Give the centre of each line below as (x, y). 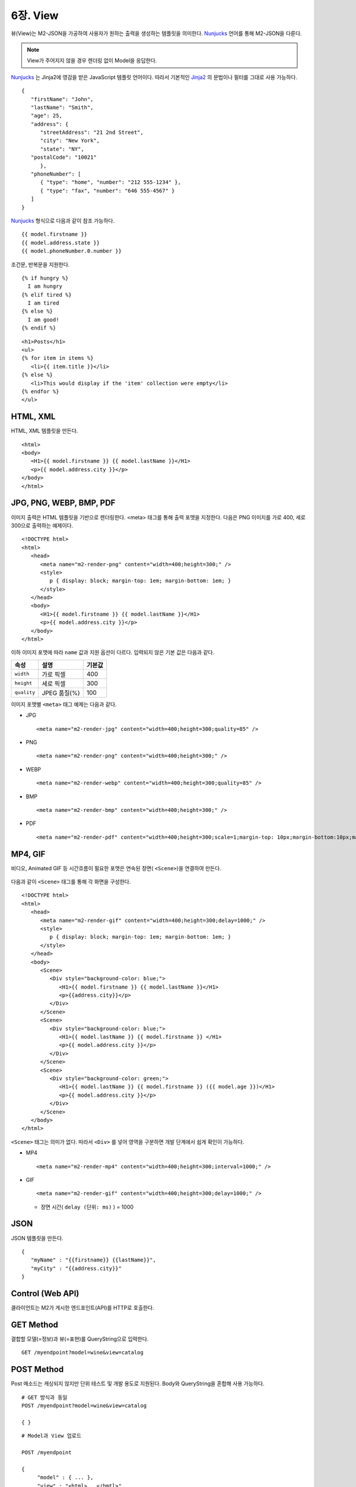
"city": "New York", (70, 141)
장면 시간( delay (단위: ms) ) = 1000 (87, 1207)
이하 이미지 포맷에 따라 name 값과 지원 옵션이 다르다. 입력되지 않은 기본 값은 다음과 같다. (113, 652)
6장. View (35, 15)
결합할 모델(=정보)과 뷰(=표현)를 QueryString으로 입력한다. (80, 1339)
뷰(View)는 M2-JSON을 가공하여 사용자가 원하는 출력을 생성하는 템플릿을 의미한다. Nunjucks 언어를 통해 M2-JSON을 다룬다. (156, 33)
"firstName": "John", (62, 99)
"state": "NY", (62, 149)
